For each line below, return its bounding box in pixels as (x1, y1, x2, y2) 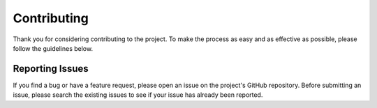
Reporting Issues (13, 63, 89, 75)
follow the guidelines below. (13, 44, 94, 52)
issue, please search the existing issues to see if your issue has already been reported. (13, 91, 263, 99)
